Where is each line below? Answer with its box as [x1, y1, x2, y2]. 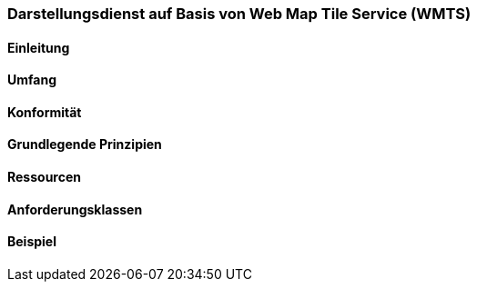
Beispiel [7, 234, 56, 250]
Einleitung [7, 39, 70, 55]
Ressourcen [7, 169, 81, 185]
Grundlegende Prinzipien [7, 136, 162, 153]
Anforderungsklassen [7, 201, 143, 217]
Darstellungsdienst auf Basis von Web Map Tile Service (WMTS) [7, 5, 472, 23]
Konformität [7, 104, 82, 120]
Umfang [7, 72, 57, 88]
